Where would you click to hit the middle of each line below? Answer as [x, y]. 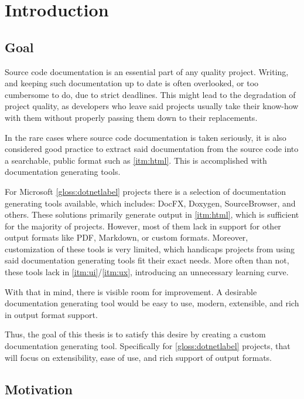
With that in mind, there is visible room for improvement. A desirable [131, 291]
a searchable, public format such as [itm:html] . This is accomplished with [136, 160]
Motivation [39, 389]
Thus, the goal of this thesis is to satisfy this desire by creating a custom [135, 334]
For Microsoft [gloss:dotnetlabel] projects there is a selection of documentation [145, 191]
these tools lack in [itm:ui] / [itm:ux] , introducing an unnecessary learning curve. [147, 272]
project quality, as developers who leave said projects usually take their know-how [152, 106]
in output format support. [51, 314]
